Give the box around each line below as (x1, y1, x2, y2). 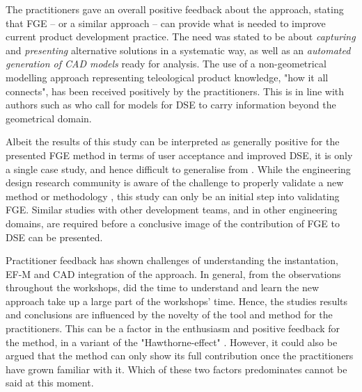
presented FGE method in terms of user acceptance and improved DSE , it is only (6, 147, 353, 162)
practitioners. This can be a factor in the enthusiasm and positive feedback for (6, 321, 340, 336)
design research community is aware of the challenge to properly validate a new (6, 175, 344, 190)
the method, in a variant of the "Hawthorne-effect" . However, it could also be (6, 334, 338, 349)
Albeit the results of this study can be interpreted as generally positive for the (6, 134, 340, 149)
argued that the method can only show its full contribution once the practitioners (6, 348, 354, 363)
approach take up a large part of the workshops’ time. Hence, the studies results (6, 293, 348, 308)
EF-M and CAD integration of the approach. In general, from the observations (6, 266, 341, 281)
